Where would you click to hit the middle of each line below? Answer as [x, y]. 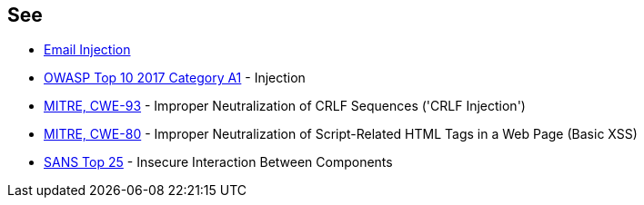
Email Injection [87, 50]
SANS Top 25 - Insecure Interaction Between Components [218, 162]
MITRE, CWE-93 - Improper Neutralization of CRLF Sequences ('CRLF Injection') [285, 106]
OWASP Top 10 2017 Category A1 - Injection [175, 78]
